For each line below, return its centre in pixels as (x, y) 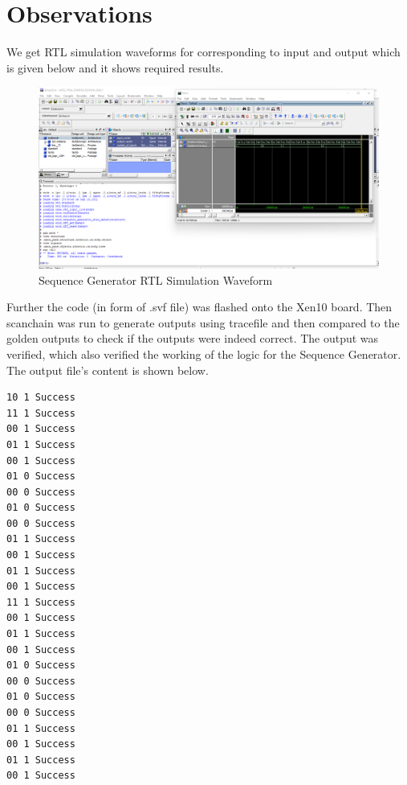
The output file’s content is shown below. (108, 370)
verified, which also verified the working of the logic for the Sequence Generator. (204, 353)
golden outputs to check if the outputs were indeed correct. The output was (193, 338)
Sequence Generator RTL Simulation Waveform (156, 279)
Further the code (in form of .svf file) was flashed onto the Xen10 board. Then (199, 307)
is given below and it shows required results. (115, 67)
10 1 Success (41, 398)
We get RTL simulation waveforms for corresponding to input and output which (203, 52)
